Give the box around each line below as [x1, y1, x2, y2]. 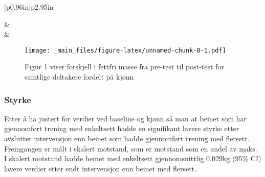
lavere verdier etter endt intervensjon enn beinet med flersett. [4, 163, 197, 173]
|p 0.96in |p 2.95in [4, 2, 54, 12]
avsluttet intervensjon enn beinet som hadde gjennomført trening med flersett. [4, 133, 250, 144]
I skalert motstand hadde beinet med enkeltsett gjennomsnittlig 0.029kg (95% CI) [4, 153, 261, 164]
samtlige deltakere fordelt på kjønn [25, 71, 134, 82]
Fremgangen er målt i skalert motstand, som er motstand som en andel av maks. [4, 143, 257, 154]
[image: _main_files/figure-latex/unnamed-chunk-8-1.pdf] [25, 46, 226, 54]
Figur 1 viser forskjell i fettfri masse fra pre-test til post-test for [25, 61, 224, 72]
